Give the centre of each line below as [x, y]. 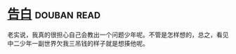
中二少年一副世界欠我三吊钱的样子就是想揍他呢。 [78, 43]
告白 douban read [54, 14]
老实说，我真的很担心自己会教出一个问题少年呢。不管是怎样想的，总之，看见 [118, 35]
